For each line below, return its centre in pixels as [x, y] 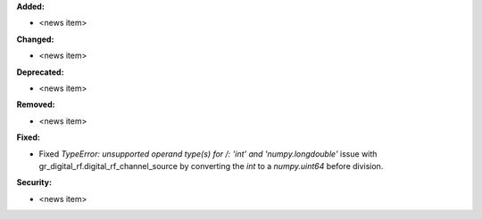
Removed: [36, 105]
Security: [34, 182]
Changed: [35, 39]
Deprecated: [40, 72]
